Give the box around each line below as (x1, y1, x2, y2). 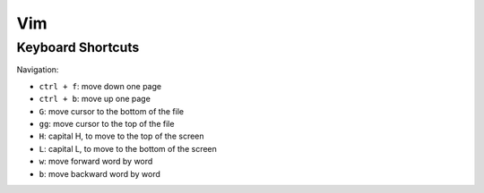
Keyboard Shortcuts (16, 39, 140, 55)
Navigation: (16, 64, 59, 75)
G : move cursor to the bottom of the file (39, 105, 184, 116)
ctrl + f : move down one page (39, 80, 161, 91)
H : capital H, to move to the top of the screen (39, 130, 205, 142)
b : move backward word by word (39, 168, 161, 179)
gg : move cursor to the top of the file (39, 118, 175, 129)
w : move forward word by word (39, 156, 153, 167)
